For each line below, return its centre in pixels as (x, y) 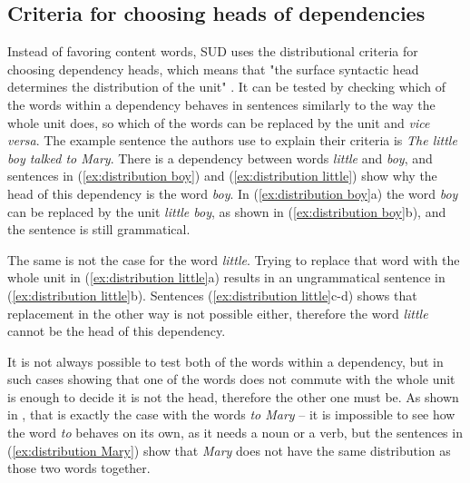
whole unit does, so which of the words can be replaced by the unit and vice (219, 122)
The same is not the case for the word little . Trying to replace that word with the (234, 259)
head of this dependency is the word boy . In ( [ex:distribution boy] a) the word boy (233, 193)
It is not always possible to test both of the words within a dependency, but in (225, 361)
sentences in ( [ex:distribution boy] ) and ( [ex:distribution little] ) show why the (222, 176)
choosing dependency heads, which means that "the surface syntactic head (213, 69)
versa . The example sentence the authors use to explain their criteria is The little (232, 140)
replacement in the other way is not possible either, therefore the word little (218, 313)
